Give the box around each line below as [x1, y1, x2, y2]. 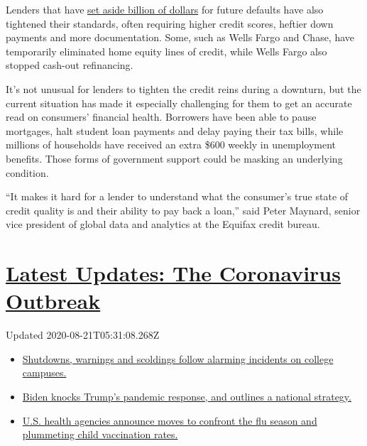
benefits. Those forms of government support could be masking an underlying [6, 151, 343, 165]
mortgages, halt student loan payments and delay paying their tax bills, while [6, 123, 344, 138]
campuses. [22, 365, 67, 380]
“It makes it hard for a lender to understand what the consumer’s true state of [6, 189, 349, 204]
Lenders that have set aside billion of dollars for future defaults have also [6, 2, 324, 16]
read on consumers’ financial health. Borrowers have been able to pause [6, 109, 317, 124]
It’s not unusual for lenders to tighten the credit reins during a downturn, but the [6, 81, 361, 96]
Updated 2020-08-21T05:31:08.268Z [6, 327, 160, 342]
